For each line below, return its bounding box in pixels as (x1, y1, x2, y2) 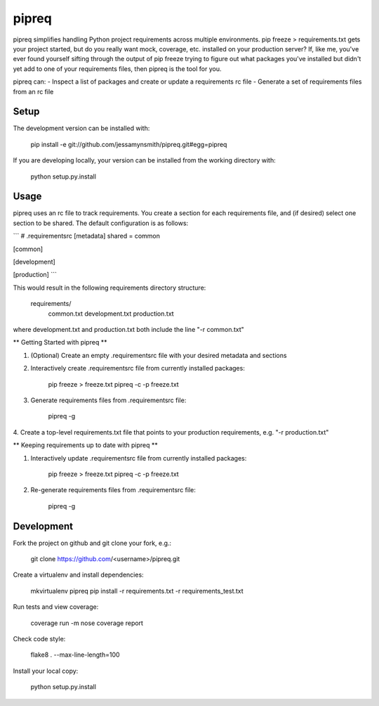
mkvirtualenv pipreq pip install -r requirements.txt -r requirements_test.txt (30, 586, 244, 595)
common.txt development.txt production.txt (48, 309, 175, 318)
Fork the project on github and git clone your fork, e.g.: (13, 539, 172, 547)
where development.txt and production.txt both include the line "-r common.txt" (13, 326, 245, 333)
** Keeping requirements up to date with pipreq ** (13, 441, 158, 449)
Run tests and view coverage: (13, 603, 99, 611)
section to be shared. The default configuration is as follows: (13, 219, 189, 227)
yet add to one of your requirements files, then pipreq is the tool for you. (13, 64, 222, 73)
